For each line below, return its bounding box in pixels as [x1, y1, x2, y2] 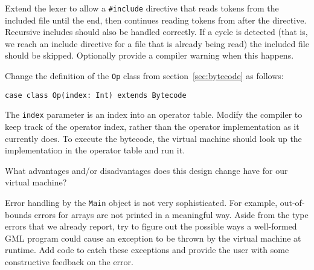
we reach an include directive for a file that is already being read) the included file [5, 37, 309, 50]
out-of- [280, 196, 305, 208]
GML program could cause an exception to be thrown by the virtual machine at [5, 231, 301, 244]
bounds [5, 208, 32, 220]
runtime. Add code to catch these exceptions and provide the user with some [5, 243, 289, 256]
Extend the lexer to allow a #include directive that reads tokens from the [5, 2, 279, 14]
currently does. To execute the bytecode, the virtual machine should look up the [5, 132, 302, 144]
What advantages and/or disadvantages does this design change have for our [5, 164, 288, 176]
